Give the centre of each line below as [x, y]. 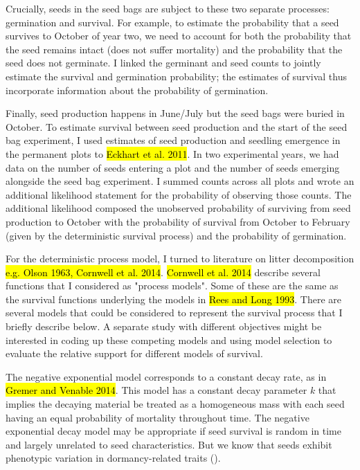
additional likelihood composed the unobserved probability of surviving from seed [178, 208]
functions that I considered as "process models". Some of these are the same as [172, 286]
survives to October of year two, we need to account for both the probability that [179, 36]
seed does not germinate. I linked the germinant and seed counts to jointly [163, 63]
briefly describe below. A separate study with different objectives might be [164, 326]
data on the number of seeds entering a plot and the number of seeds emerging [173, 167]
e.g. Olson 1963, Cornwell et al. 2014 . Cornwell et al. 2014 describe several [163, 272]
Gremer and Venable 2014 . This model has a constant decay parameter [156, 390]
